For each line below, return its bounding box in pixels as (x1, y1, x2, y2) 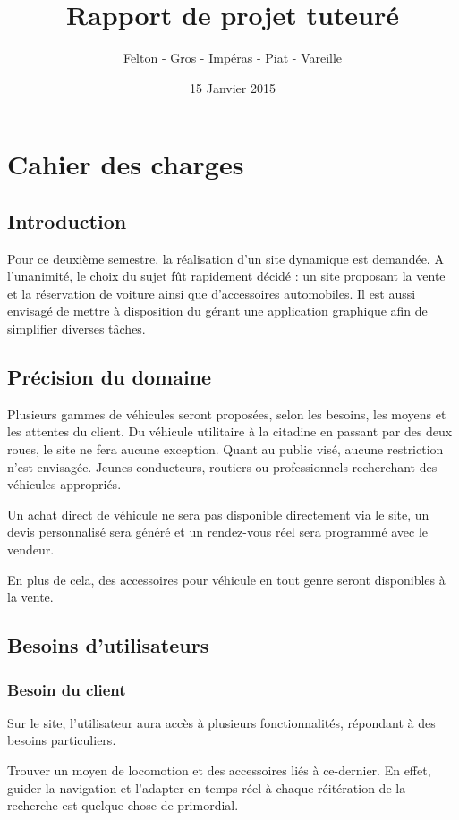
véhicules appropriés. (7, 475, 122, 494)
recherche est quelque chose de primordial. (7, 796, 239, 815)
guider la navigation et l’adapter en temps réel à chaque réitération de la (7, 778, 406, 797)
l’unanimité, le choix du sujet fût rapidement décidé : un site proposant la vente (7, 266, 446, 285)
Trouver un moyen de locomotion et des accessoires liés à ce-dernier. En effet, (7, 761, 431, 779)
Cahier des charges (7, 146, 244, 182)
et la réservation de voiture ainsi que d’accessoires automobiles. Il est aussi (7, 283, 416, 302)
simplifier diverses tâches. (7, 319, 146, 338)
